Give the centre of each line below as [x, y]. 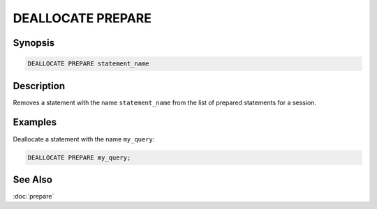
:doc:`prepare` [34, 196]
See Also [32, 179]
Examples [35, 122]
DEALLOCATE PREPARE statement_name [88, 64]
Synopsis [34, 43]
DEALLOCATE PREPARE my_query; [79, 157]
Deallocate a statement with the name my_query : [84, 139]
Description [39, 86]
